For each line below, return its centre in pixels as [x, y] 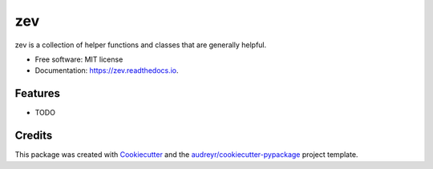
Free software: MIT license [79, 59]
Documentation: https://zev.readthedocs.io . [107, 70]
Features [37, 93]
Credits [34, 136]
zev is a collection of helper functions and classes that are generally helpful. [141, 45]
